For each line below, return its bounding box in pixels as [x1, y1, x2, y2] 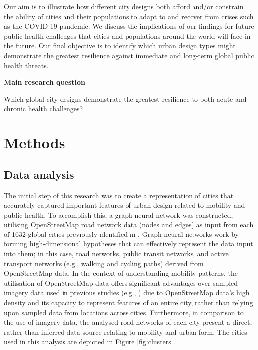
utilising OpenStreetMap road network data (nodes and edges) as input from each [4, 219, 254, 230]
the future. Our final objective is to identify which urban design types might [4, 40, 236, 51]
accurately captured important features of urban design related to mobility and [4, 200, 245, 210]
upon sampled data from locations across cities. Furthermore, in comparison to [4, 307, 244, 317]
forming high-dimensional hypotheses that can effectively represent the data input [4, 238, 253, 249]
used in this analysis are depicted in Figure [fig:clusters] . [4, 336, 175, 347]
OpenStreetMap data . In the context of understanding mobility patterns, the [4, 268, 238, 278]
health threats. [4, 60, 49, 70]
